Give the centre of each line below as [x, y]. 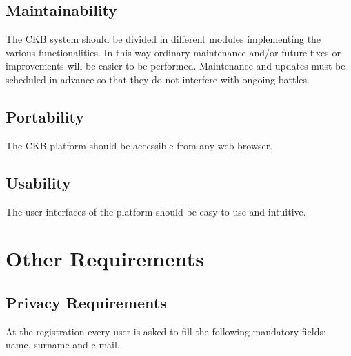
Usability [38, 182]
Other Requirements [105, 259]
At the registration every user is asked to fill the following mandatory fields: [166, 331]
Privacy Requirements [86, 302]
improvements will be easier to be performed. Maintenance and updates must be [175, 66]
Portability [45, 116]
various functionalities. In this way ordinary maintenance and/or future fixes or [173, 52]
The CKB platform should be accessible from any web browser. [139, 145]
